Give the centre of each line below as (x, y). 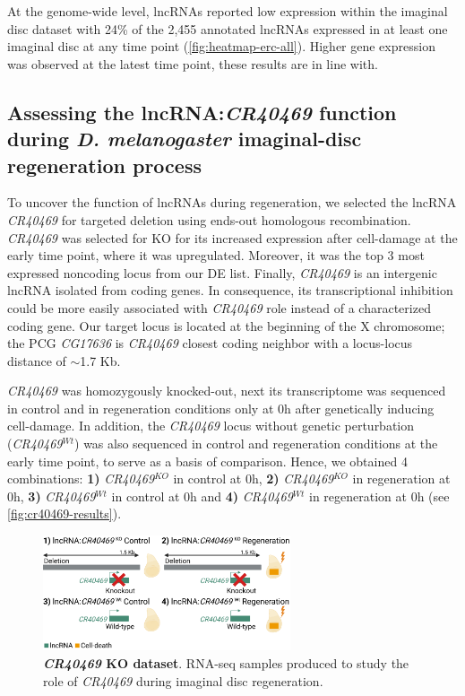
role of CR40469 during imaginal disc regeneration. (183, 680)
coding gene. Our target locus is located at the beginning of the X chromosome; (226, 325)
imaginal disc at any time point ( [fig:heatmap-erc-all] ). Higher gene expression (221, 46)
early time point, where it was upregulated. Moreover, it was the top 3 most (216, 255)
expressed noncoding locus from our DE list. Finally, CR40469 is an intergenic (222, 272)
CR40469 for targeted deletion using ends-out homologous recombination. (209, 219)
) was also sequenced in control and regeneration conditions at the (256, 444)
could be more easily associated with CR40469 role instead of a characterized (219, 307)
